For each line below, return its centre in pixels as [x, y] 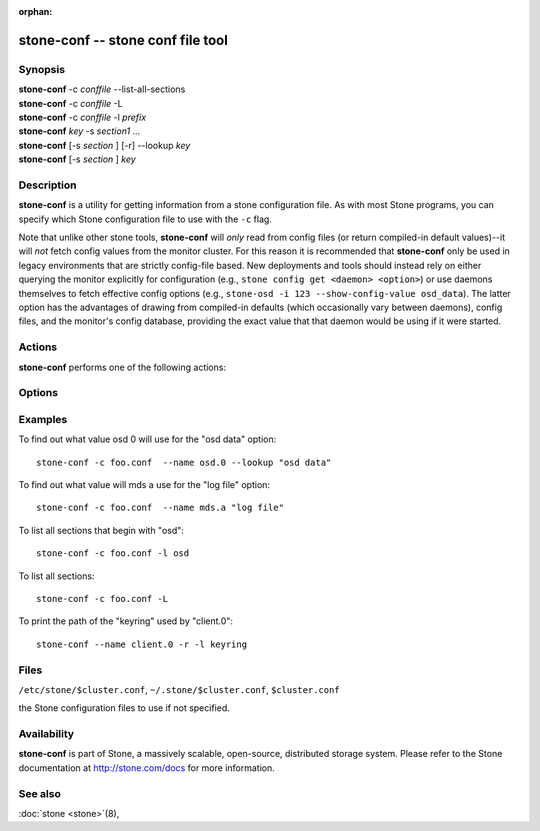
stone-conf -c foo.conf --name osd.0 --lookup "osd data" [184, 462]
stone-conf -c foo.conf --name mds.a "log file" [160, 508]
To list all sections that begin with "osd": [101, 530]
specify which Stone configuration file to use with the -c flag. [145, 219]
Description [47, 185]
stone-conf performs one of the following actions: [122, 367]
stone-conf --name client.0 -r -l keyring [142, 644]
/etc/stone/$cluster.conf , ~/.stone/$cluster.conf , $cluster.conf [179, 689]
